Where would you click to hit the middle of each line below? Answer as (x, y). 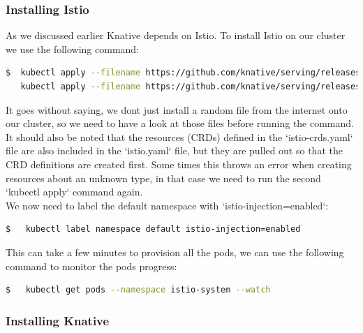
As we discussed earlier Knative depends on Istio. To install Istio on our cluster (176, 35)
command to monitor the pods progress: (91, 266)
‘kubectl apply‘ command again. (74, 192)
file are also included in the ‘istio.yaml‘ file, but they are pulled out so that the (174, 150)
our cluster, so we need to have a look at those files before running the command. (180, 123)
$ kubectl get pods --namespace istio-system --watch (138, 290)
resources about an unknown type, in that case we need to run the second (163, 178)
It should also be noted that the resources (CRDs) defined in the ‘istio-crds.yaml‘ (179, 136)
